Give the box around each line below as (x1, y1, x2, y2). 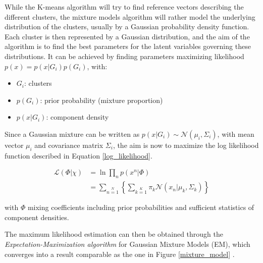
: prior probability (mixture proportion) (40, 94, 163, 105)
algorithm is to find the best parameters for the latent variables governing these (5, 41, 251, 51)
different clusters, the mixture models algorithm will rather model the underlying (5, 11, 255, 22)
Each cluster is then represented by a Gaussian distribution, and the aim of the (5, 31, 250, 41)
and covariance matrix (34, 139, 103, 150)
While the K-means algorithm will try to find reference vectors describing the (5, 2, 244, 12)
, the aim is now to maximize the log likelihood (113, 139, 259, 150)
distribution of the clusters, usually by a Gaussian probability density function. (5, 21, 249, 32)
